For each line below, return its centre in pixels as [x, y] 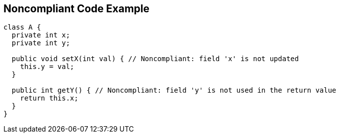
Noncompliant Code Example [76, 9]
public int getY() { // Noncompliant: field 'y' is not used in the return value [174, 90]
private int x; [41, 35]
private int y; [41, 43]
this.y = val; [47, 67]
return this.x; [49, 98]
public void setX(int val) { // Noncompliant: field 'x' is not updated [155, 59]
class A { [22, 27]
